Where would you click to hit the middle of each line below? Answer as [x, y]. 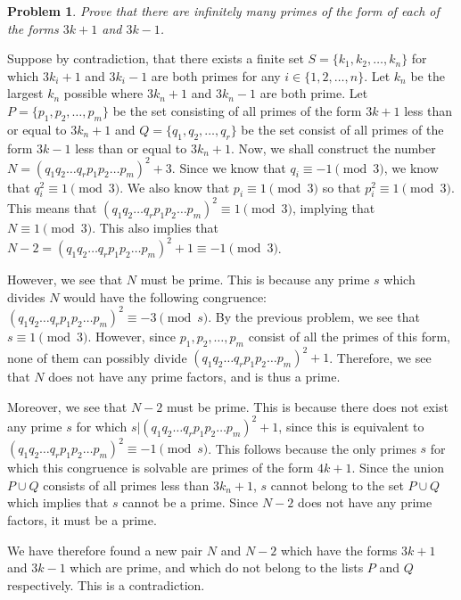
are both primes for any [216, 75]
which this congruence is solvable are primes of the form [161, 468]
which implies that [58, 502]
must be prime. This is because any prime [255, 279]
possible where [103, 93]
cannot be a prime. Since [190, 502]
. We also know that [175, 187]
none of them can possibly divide [97, 357]
